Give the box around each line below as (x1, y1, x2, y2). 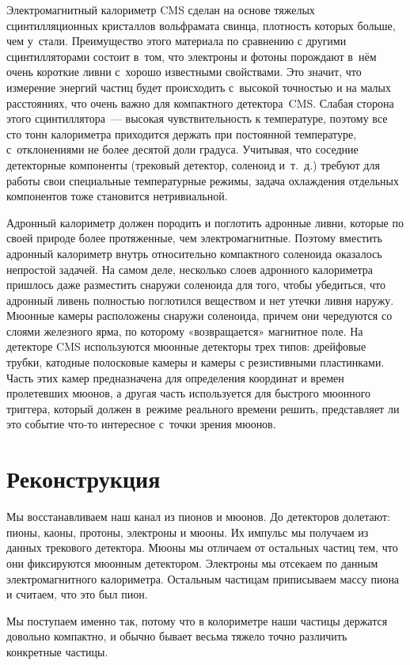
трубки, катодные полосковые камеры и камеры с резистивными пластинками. (6, 354, 385, 370)
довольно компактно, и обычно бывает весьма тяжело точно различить (6, 628, 347, 644)
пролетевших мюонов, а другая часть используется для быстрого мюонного (6, 385, 371, 401)
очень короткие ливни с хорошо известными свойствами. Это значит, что (6, 63, 362, 80)
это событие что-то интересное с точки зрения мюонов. (6, 416, 276, 432)
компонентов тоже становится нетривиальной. (6, 188, 228, 204)
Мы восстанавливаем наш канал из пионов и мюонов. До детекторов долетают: (6, 508, 390, 525)
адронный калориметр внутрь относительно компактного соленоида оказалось (6, 245, 382, 261)
